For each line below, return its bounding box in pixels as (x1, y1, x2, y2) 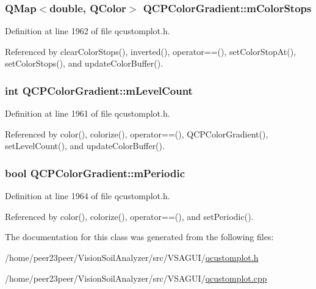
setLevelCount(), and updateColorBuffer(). (5, 139, 165, 152)
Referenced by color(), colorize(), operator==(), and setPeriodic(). (5, 210, 254, 222)
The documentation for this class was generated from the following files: (5, 230, 274, 243)
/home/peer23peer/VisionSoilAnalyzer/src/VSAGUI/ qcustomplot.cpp (5, 271, 267, 284)
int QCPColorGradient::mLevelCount (5, 82, 193, 98)
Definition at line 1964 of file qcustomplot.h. (5, 189, 170, 202)
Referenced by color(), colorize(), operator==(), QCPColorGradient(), (5, 127, 268, 140)
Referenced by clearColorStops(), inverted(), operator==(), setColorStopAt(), (5, 45, 296, 57)
